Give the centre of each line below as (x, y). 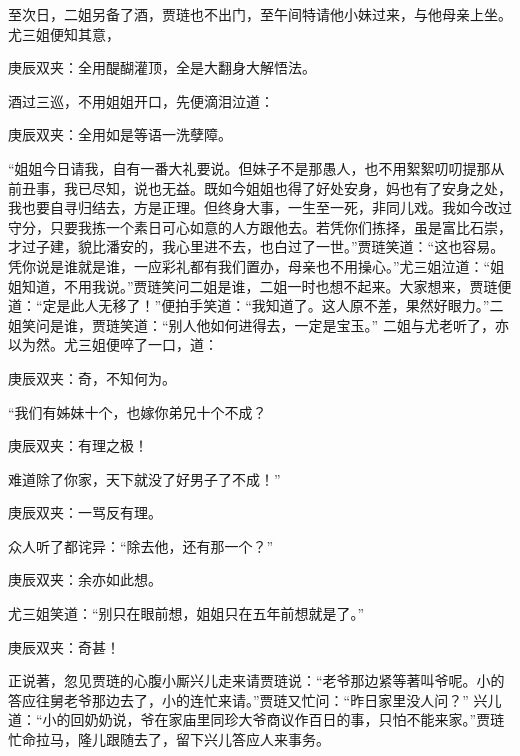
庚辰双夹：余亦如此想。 (85, 579)
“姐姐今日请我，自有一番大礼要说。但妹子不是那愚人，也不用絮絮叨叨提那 (249, 167)
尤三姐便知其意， (64, 33)
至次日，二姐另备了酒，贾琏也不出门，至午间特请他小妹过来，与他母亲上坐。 (260, 14)
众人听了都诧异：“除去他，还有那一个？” (141, 545)
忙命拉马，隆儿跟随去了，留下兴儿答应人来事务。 (169, 739)
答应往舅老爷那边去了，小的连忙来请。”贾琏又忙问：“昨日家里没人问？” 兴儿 (255, 699)
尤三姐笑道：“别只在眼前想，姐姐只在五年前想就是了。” (186, 613)
